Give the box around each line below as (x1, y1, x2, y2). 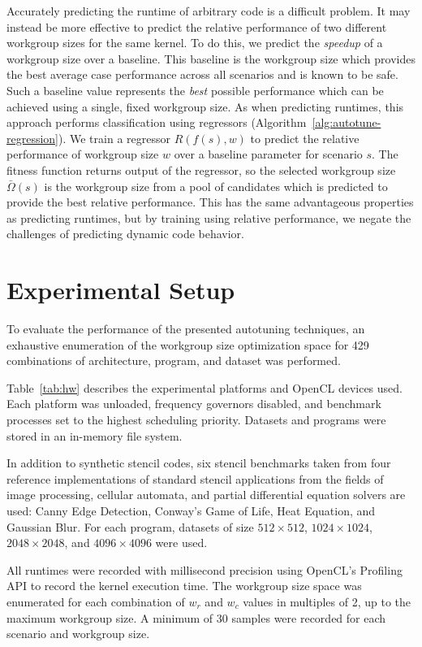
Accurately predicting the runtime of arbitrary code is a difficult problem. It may (6, 2, 411, 19)
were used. (155, 534, 208, 551)
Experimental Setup (6, 273, 235, 306)
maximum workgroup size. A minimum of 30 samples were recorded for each (6, 609, 386, 626)
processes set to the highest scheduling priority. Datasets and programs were (6, 411, 386, 428)
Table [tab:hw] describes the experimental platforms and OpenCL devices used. (6, 379, 403, 396)
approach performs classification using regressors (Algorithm (6, 114, 307, 131)
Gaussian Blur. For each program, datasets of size (6, 518, 254, 535)
